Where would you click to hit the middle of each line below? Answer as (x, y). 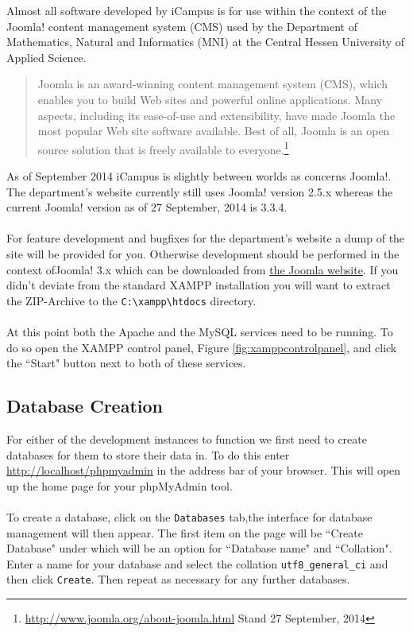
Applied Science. (46, 57)
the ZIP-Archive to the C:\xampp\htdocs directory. (131, 300)
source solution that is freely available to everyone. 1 (163, 148)
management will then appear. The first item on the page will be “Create (185, 532)
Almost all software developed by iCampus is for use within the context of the (197, 10)
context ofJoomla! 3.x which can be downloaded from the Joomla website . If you (203, 269)
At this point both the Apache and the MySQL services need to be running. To (200, 332)
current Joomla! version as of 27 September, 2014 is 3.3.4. (147, 207)
